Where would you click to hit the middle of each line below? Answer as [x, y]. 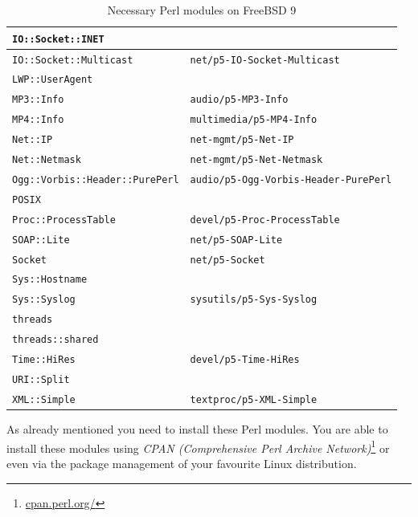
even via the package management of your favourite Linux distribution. [182, 463]
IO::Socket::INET [58, 39]
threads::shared [55, 340]
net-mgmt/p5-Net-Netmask [256, 160]
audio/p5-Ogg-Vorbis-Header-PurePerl [291, 179]
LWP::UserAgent [53, 80]
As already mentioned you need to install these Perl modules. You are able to [197, 429]
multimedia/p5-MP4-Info [254, 120]
